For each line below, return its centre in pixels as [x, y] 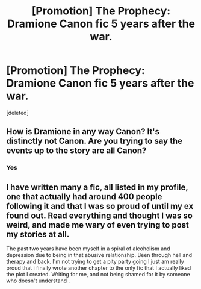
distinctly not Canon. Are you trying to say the [94, 141]
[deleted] [17, 113]
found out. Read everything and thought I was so [99, 215]
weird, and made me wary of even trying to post [98, 225]
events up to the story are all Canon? [76, 151]
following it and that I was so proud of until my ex [100, 206]
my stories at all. [38, 234]
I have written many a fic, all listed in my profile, [97, 187]
